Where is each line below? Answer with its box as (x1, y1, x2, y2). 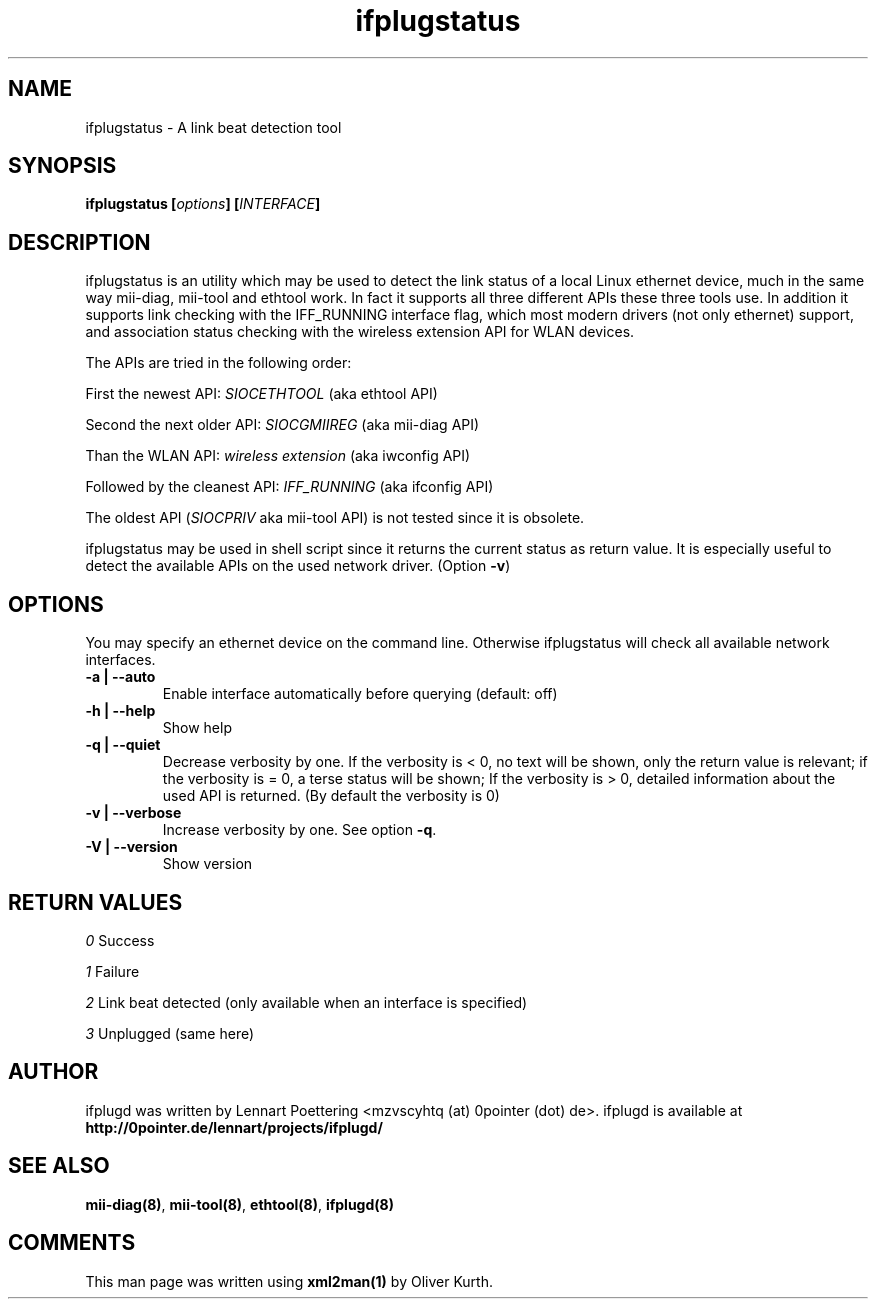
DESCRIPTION (8, 229, 151, 255)
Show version (162, 855, 253, 873)
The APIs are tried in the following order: (85, 354, 352, 372)
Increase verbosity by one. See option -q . (162, 821, 437, 839)
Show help (162, 719, 232, 737)
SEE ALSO (8, 1153, 110, 1179)
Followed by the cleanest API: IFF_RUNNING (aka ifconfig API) (85, 478, 494, 496)
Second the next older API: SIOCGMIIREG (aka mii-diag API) (85, 416, 480, 434)
